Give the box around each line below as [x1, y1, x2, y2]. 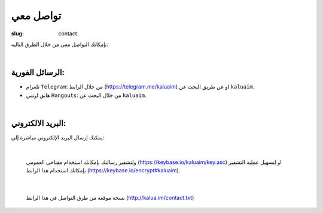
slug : [11, 30, 24, 37]
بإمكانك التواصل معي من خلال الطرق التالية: [11, 41, 109, 48]
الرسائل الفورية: [11, 68, 65, 78]
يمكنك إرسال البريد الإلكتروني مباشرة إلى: [11, 133, 105, 141]
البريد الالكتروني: [11, 118, 66, 128]
